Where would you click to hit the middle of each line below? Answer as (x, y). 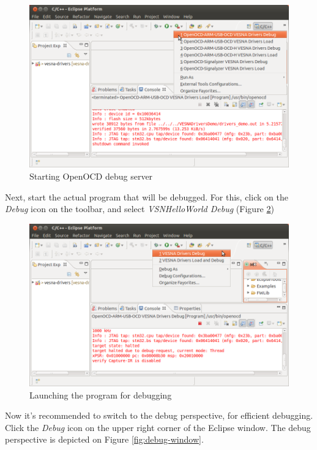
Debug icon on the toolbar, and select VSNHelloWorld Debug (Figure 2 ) (140, 209)
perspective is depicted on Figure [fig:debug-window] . (104, 439)
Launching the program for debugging (101, 395)
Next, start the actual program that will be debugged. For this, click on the (147, 196)
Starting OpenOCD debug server (91, 176)
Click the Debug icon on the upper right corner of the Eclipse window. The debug (158, 427)
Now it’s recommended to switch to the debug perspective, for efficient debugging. (159, 415)
